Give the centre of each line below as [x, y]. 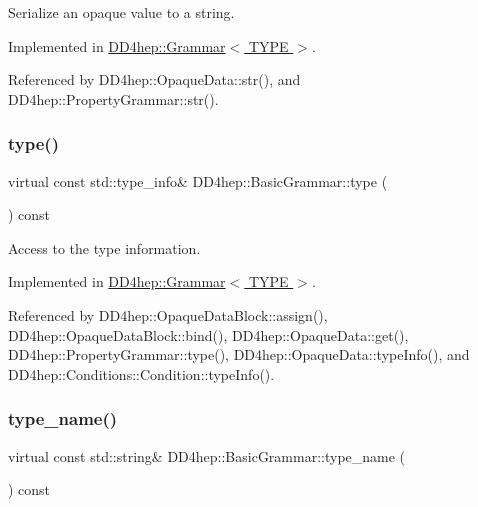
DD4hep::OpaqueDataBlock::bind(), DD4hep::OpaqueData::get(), [208, 334]
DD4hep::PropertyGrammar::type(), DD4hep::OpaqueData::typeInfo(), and [239, 354]
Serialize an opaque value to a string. [121, 12]
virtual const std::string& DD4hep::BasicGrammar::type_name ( [207, 455]
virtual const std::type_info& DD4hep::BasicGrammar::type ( [198, 180]
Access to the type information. [104, 247]
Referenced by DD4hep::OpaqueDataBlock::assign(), [168, 314]
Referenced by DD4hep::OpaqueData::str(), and [154, 79]
